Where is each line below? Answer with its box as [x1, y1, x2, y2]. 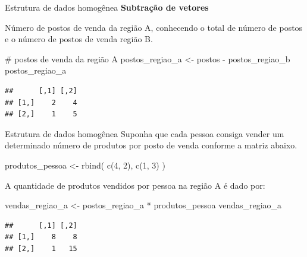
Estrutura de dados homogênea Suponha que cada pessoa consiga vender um [5, 127, 284, 139]
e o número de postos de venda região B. [5, 33, 153, 45]
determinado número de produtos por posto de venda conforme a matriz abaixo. [5, 139, 297, 151]
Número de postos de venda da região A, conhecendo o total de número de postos [5, 21, 303, 33]
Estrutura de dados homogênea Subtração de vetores [5, 1, 209, 13]
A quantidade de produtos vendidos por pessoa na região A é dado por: [5, 179, 265, 191]
